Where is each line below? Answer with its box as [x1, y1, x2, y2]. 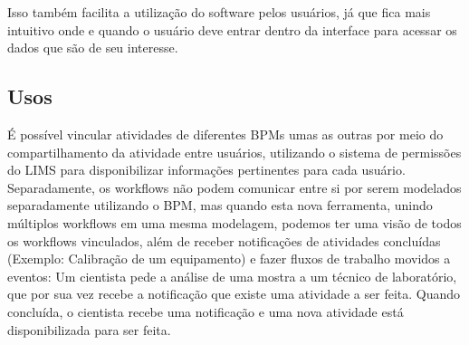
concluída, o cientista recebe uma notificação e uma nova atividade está [7, 302, 404, 321]
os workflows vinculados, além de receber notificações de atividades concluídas [7, 231, 441, 250]
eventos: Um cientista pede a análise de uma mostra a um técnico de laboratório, [7, 266, 457, 285]
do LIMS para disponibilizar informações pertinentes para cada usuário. [7, 160, 406, 179]
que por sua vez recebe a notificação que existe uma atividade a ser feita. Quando [7, 284, 461, 303]
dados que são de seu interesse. [7, 38, 178, 57]
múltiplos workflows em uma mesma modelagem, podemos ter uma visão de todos [7, 213, 462, 232]
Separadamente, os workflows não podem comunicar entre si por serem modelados [7, 177, 462, 196]
